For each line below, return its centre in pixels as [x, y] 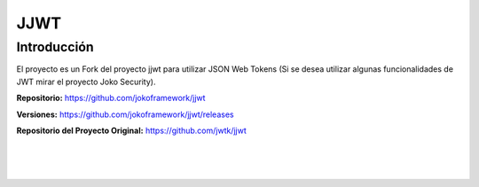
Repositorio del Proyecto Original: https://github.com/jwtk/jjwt [132, 130]
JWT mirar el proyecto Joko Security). [86, 82]
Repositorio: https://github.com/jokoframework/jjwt [111, 98]
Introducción [55, 47]
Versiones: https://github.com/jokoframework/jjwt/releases [125, 114]
